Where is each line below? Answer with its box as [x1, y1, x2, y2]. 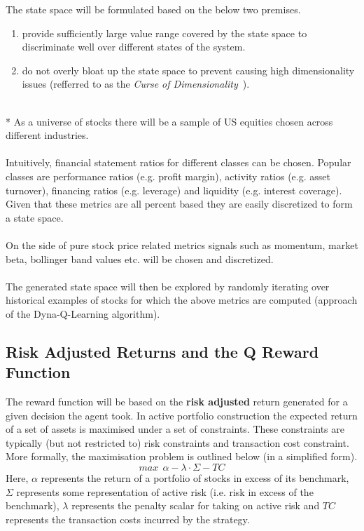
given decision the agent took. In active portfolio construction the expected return [6, 408, 358, 422]
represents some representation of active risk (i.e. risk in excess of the [16, 484, 314, 499]
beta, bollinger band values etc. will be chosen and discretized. [6, 251, 274, 266]
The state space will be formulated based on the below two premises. [6, 2, 301, 16]
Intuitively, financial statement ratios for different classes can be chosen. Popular [6, 155, 351, 170]
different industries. [6, 128, 89, 142]
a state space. [6, 210, 64, 224]
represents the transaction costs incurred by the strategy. [6, 511, 250, 526]
